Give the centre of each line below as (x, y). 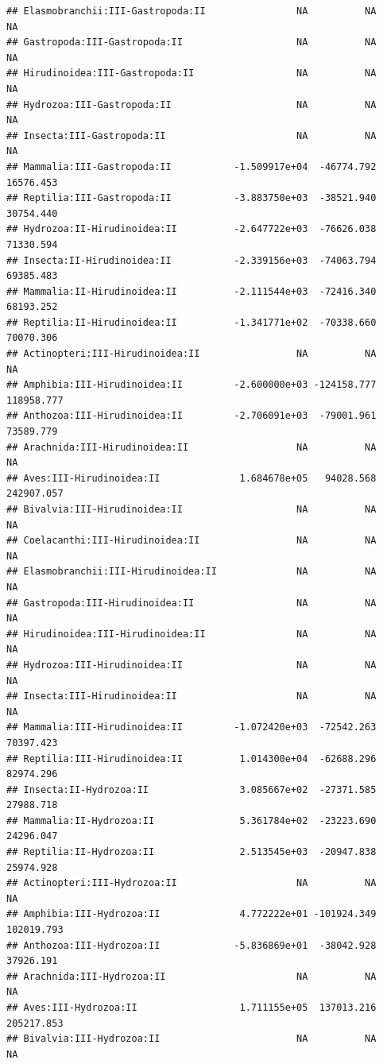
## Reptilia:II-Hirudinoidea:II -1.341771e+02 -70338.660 (191, 322)
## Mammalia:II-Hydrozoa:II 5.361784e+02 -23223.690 (191, 820)
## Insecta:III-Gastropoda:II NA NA (191, 135)
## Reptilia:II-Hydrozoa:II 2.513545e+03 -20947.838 (191, 852)
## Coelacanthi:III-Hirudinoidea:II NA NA (191, 541)
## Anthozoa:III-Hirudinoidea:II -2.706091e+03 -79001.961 (191, 416)
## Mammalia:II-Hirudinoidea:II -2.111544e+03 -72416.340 (191, 291)
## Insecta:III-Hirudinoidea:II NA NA (191, 696)
